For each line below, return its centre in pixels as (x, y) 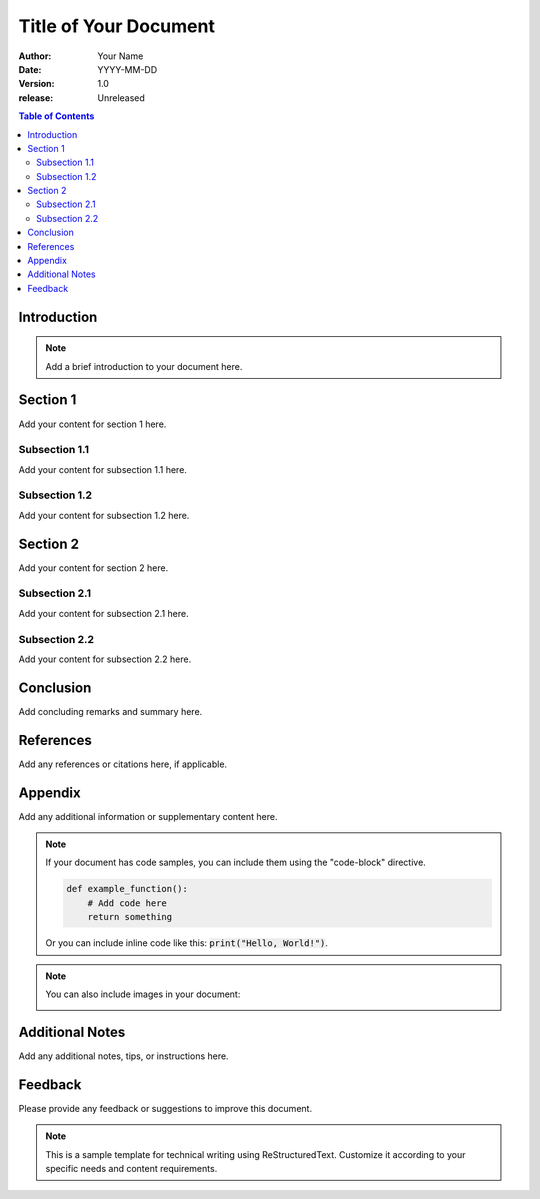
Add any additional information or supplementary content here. (148, 816)
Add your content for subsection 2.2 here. (105, 659)
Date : (30, 69)
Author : (35, 56)
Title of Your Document (116, 26)
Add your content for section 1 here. (92, 424)
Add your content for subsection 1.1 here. (102, 469)
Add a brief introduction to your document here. (144, 366)
